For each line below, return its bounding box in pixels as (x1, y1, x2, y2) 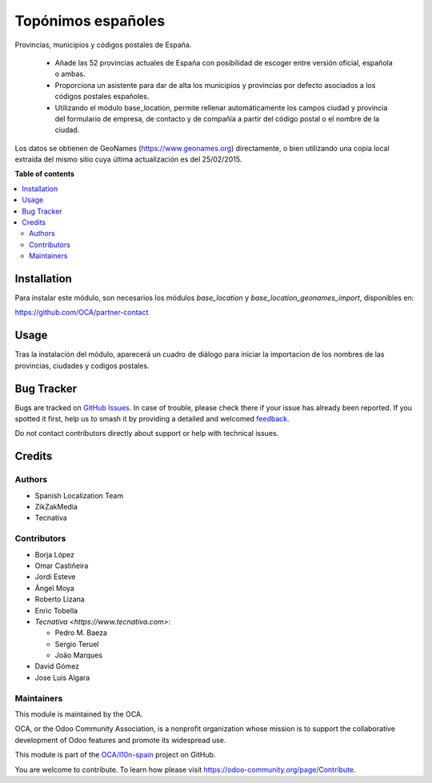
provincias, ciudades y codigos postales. (14, 361, 150, 370)
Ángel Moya (34, 583, 75, 593)
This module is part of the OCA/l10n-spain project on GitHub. (14, 750, 216, 760)
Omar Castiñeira (34, 561, 89, 570)
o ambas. (54, 69, 86, 79)
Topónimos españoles (14, 12, 166, 30)
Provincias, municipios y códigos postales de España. (14, 40, 192, 50)
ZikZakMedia (34, 502, 78, 512)
